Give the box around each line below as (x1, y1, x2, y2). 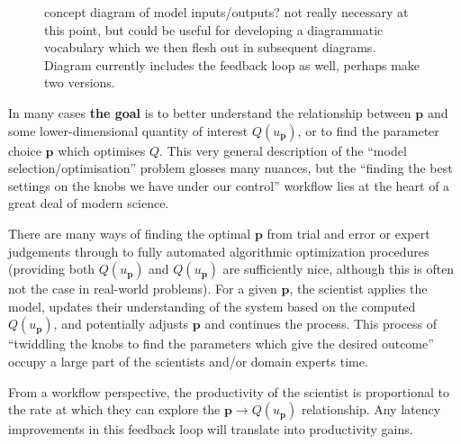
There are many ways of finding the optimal (8, 223, 251, 242)
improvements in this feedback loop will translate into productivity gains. (8, 420, 413, 439)
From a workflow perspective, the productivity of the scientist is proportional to (8, 382, 449, 401)
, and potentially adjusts (53, 314, 189, 333)
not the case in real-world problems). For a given (8, 279, 277, 298)
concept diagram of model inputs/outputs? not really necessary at (44, 3, 409, 21)
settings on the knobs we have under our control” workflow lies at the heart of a (8, 176, 450, 195)
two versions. (44, 73, 115, 92)
